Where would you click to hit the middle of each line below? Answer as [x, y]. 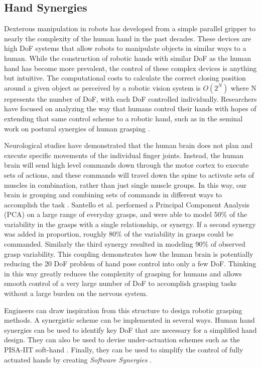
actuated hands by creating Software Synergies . [78, 359]
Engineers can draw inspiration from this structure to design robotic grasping [123, 310]
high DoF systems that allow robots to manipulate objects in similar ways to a [125, 48]
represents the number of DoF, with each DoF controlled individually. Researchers [130, 98]
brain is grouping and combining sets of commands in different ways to [113, 195]
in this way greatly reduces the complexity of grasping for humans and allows [123, 273]
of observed [228, 244]
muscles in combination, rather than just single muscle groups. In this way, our [125, 185]
